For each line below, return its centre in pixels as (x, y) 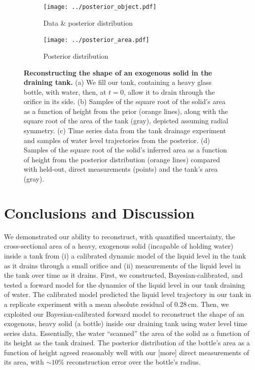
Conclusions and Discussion (99, 212)
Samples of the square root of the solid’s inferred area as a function (126, 150)
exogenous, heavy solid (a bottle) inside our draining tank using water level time (126, 323)
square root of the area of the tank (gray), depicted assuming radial (126, 121)
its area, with (24, 362)
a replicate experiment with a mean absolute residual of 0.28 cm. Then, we (116, 304)
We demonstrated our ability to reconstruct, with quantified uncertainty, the (120, 236)
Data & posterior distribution (88, 22)
